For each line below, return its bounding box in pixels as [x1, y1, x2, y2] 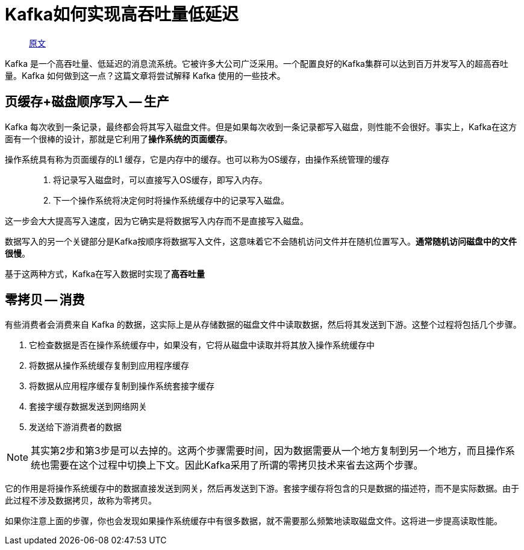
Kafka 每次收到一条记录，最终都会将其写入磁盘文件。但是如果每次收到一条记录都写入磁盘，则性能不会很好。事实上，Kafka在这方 [5, 121, 517, 132]
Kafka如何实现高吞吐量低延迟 [5, 4, 239, 25]
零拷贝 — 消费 [5, 292, 85, 308]
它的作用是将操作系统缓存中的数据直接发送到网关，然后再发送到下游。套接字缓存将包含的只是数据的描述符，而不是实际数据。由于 [5, 483, 519, 494]
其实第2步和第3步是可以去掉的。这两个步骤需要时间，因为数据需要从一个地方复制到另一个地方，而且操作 [31, 445, 505, 457]
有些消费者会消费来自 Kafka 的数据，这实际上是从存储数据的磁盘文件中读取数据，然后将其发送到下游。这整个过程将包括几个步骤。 [5, 319, 522, 330]
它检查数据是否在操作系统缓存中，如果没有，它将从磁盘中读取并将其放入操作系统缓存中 [29, 340, 375, 351]
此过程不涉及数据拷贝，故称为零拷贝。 [5, 495, 157, 506]
